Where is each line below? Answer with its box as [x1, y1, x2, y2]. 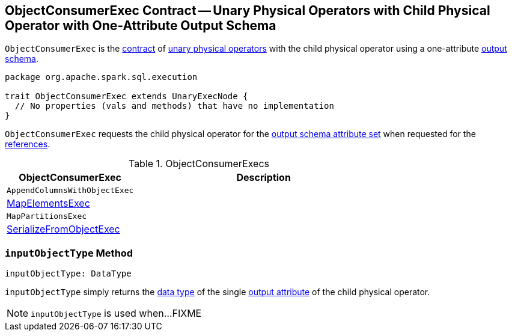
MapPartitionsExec [7, 212, 87, 221]
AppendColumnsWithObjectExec [7, 186, 134, 195]
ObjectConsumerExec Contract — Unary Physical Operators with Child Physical [5, 3, 490, 18]
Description [236, 171, 291, 184]
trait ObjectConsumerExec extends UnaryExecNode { [5, 91, 248, 102]
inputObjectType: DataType [5, 269, 132, 279]
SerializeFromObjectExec [7, 223, 120, 236]
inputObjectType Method [5, 246, 133, 259]
